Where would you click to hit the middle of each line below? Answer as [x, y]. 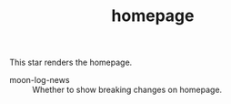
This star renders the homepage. [71, 62]
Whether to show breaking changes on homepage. [127, 90]
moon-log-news [40, 80]
